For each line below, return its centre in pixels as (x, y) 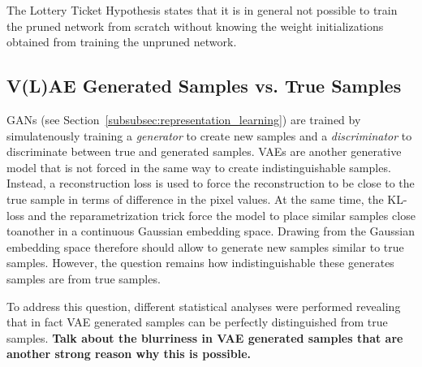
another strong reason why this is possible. (129, 354)
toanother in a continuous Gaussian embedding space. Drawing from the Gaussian (211, 231)
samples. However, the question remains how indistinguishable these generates (200, 263)
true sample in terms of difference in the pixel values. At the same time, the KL (205, 199)
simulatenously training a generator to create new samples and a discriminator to (209, 135)
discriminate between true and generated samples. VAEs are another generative (204, 151)
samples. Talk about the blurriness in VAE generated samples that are (205, 337)
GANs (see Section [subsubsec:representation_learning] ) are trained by (184, 119)
